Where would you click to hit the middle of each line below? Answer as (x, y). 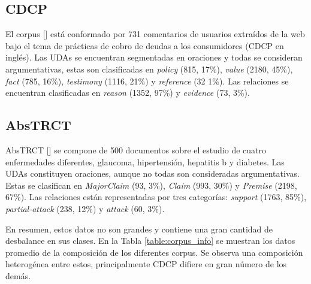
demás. (18, 275)
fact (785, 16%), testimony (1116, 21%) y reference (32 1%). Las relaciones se (147, 81)
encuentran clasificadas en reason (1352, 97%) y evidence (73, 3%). (128, 93)
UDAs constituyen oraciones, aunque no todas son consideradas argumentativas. (153, 173)
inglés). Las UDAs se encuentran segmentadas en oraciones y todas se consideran (154, 57)
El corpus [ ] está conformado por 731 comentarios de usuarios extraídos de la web (155, 34)
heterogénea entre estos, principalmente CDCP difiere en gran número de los (146, 264)
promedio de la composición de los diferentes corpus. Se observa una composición (154, 252)
